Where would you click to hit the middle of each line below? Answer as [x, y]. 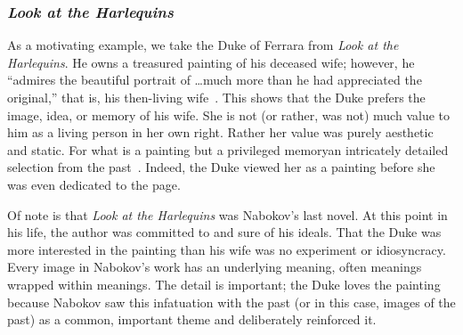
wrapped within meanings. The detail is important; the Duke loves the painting [224, 284]
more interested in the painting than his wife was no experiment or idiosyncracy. [227, 249]
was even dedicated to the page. [94, 184]
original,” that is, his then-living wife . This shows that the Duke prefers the [216, 97]
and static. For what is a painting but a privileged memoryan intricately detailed [228, 149]
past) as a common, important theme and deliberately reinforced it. [192, 319]
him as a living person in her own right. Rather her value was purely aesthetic [220, 132]
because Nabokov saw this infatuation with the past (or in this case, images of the [231, 302]
